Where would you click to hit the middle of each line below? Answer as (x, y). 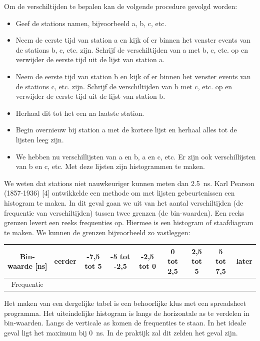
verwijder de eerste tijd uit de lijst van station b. (90, 96)
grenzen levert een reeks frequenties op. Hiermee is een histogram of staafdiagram (129, 222)
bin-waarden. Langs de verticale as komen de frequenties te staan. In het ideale (125, 323)
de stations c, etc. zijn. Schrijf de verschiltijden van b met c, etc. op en (124, 86)
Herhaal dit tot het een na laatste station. (80, 113)
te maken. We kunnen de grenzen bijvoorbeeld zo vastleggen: (97, 232)
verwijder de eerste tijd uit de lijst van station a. (90, 59)
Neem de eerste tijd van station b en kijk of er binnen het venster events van (133, 76)
